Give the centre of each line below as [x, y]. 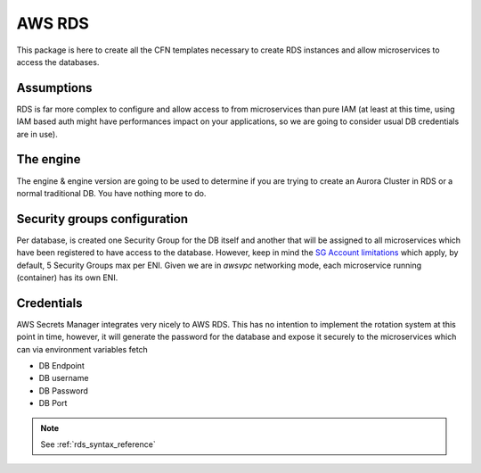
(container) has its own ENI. [67, 278]
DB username [64, 378]
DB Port [53, 403]
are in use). [37, 134]
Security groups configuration [102, 219]
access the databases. [58, 62]
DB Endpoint [61, 366]
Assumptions [54, 88]
